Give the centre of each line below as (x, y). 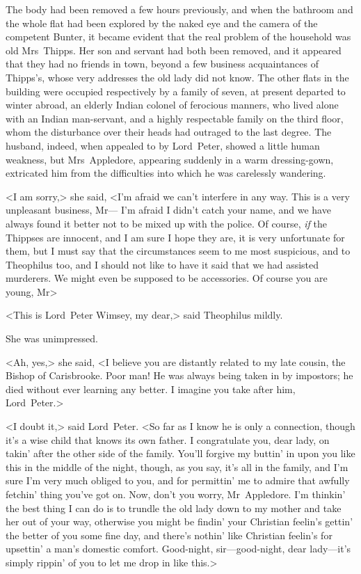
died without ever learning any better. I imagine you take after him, (151, 389)
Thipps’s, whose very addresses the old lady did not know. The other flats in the (177, 77)
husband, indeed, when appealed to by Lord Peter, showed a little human (163, 145)
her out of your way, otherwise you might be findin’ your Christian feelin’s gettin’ (179, 521)
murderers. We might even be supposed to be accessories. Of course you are (167, 278)
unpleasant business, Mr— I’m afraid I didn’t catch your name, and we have (168, 210)
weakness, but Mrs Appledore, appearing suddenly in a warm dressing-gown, (170, 159)
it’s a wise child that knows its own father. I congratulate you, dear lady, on (168, 439)
